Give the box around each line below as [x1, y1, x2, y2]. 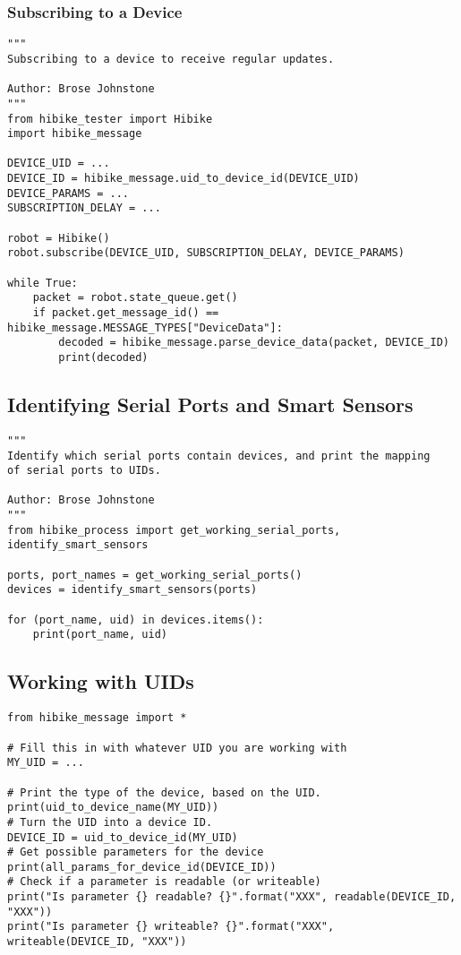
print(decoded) [58, 351, 149, 364]
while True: [7, 276, 78, 289]
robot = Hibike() [7, 231, 110, 245]
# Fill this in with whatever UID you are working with [7, 741, 347, 754]
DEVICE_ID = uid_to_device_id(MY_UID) [7, 830, 238, 844]
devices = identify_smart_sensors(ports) [7, 583, 258, 597]
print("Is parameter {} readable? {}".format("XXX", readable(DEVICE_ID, [7, 890, 457, 904]
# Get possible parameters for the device [7, 846, 264, 859]
